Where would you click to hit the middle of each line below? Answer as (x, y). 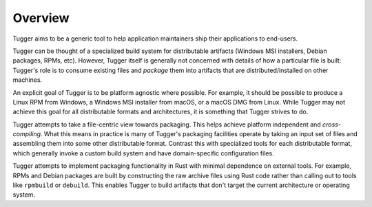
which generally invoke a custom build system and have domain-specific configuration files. (144, 153)
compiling (27, 134)
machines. (28, 80)
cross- (332, 124)
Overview (41, 18)
